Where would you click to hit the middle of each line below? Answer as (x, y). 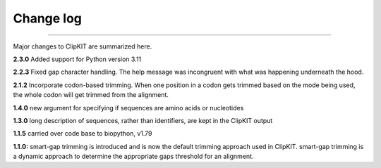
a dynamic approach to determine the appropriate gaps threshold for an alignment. (133, 156)
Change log (48, 18)
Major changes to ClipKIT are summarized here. (83, 46)
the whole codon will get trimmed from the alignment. (91, 95)
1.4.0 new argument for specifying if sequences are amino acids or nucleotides (128, 108)
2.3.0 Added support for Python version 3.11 (77, 59)
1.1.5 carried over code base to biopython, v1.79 (83, 134)
